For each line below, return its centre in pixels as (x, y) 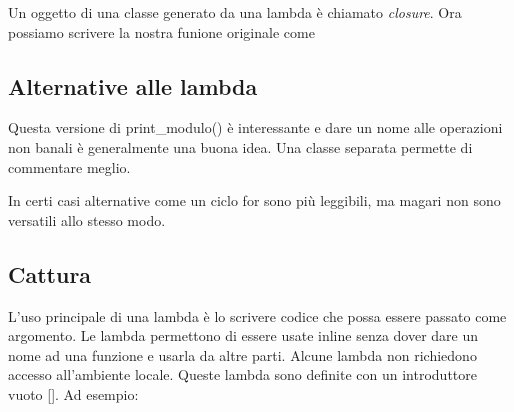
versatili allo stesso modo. (87, 219)
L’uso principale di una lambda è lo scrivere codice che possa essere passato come (257, 315)
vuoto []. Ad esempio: (73, 393)
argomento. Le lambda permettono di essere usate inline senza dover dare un (243, 335)
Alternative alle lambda (133, 85)
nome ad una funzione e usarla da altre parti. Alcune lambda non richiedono (242, 354)
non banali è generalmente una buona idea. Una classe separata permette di (240, 146)
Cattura (50, 273)
